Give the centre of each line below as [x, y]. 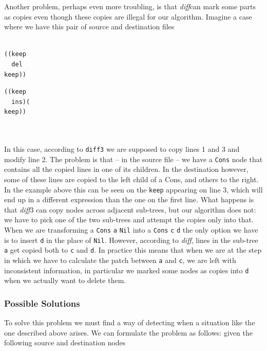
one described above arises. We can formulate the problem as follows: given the [128, 332]
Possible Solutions [42, 303]
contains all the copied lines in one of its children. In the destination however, [126, 169]
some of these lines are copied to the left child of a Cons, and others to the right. [131, 179]
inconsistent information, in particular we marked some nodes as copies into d [127, 270]
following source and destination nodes [65, 343]
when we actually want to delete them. [65, 280]
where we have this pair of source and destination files [89, 27]
